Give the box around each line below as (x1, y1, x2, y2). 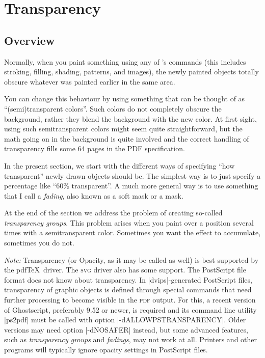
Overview (4, 32, 55, 48)
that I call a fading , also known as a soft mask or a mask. (4, 190, 183, 201)
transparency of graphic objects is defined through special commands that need (4, 284, 252, 295)
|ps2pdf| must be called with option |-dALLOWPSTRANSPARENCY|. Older (4, 314, 246, 325)
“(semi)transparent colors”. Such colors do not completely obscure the (4, 103, 222, 114)
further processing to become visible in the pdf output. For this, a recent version (4, 294, 256, 305)
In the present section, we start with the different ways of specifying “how (4, 160, 235, 171)
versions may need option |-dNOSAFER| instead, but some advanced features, (4, 324, 248, 335)
